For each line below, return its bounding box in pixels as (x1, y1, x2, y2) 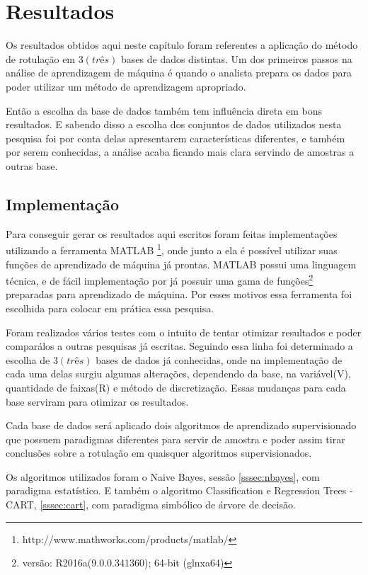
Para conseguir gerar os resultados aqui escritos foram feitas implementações (6, 226, 338, 241)
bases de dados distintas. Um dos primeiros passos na (121, 51, 352, 66)
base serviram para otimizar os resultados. (6, 394, 189, 409)
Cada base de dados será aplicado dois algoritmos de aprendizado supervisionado (6, 418, 357, 433)
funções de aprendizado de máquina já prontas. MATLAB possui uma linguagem (6, 256, 357, 271)
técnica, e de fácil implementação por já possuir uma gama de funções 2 (6, 271, 314, 287)
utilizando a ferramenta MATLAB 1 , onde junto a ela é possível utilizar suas (6, 241, 338, 257)
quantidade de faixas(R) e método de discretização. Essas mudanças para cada (6, 380, 346, 394)
